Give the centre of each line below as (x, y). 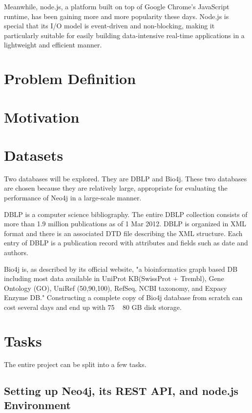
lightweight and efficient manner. (53, 45)
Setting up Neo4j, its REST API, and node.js (121, 390)
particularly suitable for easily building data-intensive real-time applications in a (124, 35)
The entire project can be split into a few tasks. (75, 364)
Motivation (42, 117)
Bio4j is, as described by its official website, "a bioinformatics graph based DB (121, 269)
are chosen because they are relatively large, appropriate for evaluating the (116, 188)
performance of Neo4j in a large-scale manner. (73, 198)
